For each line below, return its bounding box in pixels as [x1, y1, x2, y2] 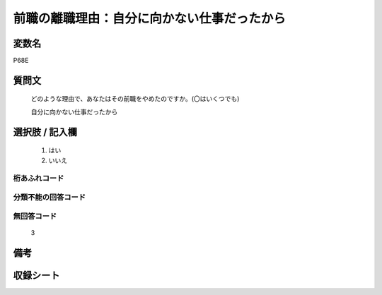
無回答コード [13, 211, 57, 221]
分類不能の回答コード [13, 192, 86, 202]
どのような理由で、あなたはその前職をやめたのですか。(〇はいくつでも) [30, 95, 240, 103]
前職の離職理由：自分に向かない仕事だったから [13, 11, 286, 26]
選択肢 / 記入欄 [13, 126, 78, 138]
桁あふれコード [13, 174, 64, 183]
